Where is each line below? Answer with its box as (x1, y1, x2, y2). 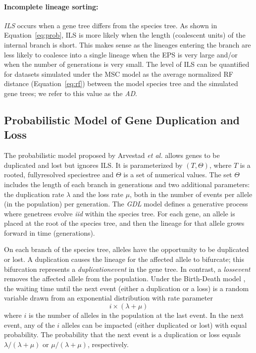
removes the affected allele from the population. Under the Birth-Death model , (4, 273, 246, 284)
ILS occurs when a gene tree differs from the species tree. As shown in (4, 20, 217, 30)
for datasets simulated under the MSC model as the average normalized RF (4, 68, 233, 79)
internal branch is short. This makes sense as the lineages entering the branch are (4, 39, 251, 50)
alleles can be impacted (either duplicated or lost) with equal (61, 319, 247, 330)
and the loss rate (72, 189, 123, 199)
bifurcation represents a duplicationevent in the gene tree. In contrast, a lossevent (4, 263, 251, 274)
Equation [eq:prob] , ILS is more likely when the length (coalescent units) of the (4, 30, 246, 40)
